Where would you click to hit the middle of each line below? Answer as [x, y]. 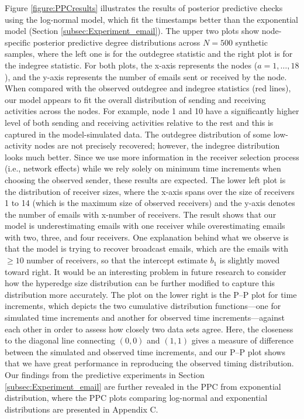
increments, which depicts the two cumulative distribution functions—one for [143, 306]
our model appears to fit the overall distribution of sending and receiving [135, 99]
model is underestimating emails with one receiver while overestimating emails [145, 226]
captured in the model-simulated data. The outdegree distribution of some [138, 134]
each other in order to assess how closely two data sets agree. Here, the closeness [149, 329]
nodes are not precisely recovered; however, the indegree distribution [157, 145]
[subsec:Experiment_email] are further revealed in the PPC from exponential [143, 386]
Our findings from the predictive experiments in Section [105, 375]
